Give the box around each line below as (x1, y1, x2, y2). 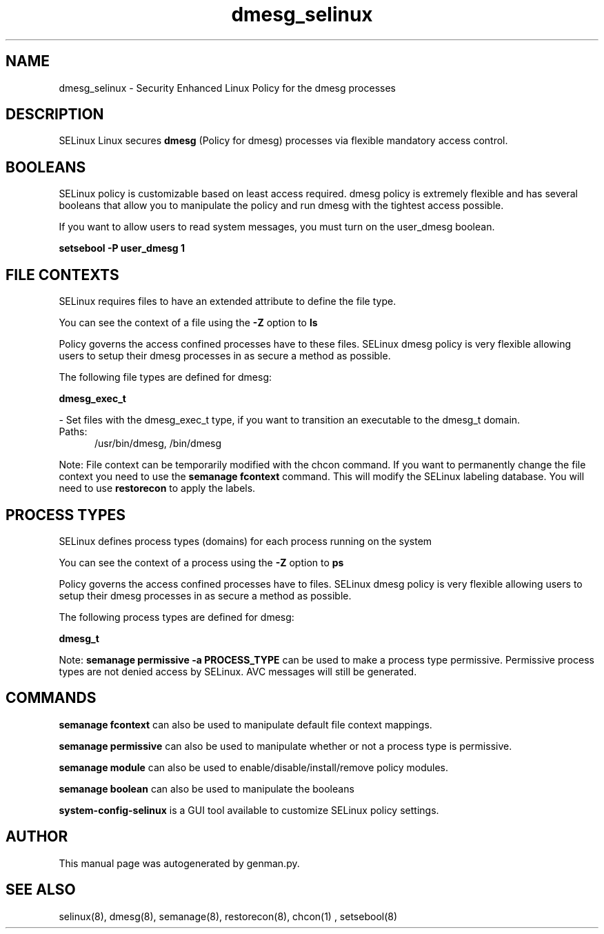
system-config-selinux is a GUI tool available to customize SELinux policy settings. (59, 804, 439, 816)
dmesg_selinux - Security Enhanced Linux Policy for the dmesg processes (59, 81, 396, 94)
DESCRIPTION (6, 106, 104, 123)
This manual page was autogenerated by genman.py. (59, 857, 300, 869)
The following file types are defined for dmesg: (59, 371, 272, 384)
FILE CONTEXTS (6, 266, 119, 284)
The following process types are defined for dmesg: (59, 610, 294, 623)
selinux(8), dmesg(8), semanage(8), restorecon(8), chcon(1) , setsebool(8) (59, 910, 398, 922)
